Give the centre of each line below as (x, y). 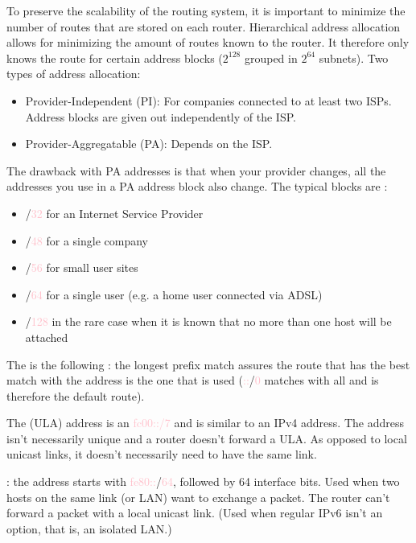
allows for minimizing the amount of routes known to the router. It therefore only (208, 42)
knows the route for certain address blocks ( (115, 58)
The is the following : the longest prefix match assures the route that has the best (208, 364)
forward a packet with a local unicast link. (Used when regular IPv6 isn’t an (195, 513)
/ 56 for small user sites (82, 267)
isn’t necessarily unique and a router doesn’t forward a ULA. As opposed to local (207, 438)
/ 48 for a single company (86, 240)
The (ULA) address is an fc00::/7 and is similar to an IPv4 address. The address (205, 423)
